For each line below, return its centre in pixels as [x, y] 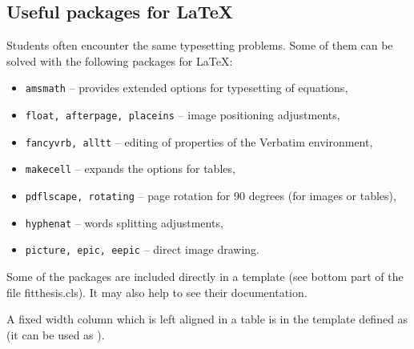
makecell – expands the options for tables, [130, 168]
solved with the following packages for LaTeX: [120, 60]
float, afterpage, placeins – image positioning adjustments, [183, 115]
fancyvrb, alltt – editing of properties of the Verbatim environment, [199, 141]
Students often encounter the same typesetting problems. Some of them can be [200, 45]
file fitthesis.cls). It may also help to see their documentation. [157, 292]
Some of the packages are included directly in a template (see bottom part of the [205, 276]
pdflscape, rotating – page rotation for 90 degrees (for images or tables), [211, 196]
